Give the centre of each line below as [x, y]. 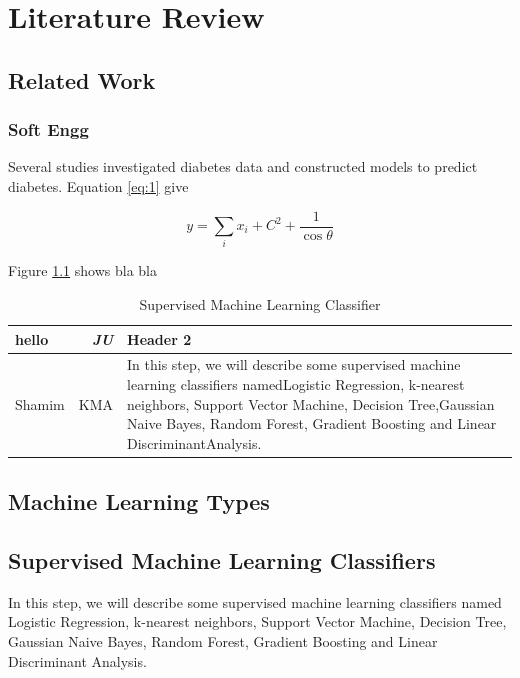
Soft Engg [48, 129]
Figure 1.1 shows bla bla [82, 270]
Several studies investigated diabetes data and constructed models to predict [243, 166]
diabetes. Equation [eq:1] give [98, 185]
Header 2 [159, 338]
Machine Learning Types [139, 501]
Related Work [82, 79]
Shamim [40, 403]
